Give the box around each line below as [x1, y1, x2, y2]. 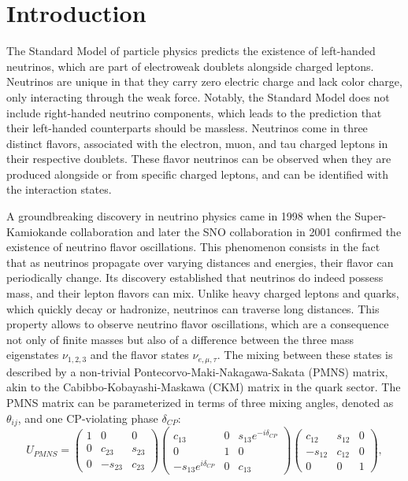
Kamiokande [6, 223, 67, 239]
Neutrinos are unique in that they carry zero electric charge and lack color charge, [6, 73, 402, 90]
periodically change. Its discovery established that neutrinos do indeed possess [6, 269, 384, 286]
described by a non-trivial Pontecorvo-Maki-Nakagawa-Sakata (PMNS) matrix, [6, 363, 388, 379]
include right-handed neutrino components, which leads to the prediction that [6, 104, 382, 120]
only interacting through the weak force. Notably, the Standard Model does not [6, 88, 390, 105]
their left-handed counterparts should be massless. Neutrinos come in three [6, 120, 368, 136]
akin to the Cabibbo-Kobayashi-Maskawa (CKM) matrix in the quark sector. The [6, 379, 401, 395]
